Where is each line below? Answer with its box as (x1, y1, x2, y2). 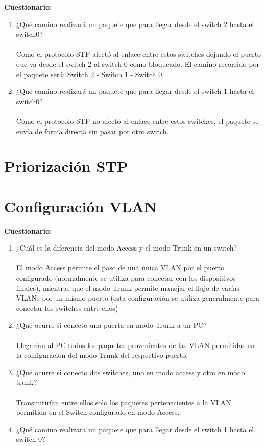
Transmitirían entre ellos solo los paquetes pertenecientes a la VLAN (16, 397, 231, 407)
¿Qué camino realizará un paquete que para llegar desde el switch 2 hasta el (16, 18, 254, 29)
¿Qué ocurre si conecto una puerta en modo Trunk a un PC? (16, 319, 207, 330)
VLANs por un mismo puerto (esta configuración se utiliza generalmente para (16, 292, 260, 303)
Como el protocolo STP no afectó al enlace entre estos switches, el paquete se (16, 115, 259, 126)
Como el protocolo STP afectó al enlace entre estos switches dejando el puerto (16, 48, 261, 59)
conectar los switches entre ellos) (16, 302, 118, 313)
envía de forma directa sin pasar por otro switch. (16, 126, 169, 136)
